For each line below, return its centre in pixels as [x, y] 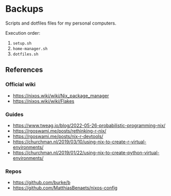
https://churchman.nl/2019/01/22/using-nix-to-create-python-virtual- [86, 153]
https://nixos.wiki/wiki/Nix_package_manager [61, 96]
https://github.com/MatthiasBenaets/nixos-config [65, 188]
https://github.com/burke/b [42, 183]
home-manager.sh [30, 49]
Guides [15, 114]
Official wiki [21, 84]
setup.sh [22, 43]
